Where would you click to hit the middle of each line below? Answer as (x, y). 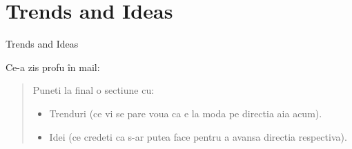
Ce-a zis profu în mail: (53, 67)
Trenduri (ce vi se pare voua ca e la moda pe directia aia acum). (186, 113)
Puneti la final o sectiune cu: (94, 90)
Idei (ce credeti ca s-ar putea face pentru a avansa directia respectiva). (198, 136)
